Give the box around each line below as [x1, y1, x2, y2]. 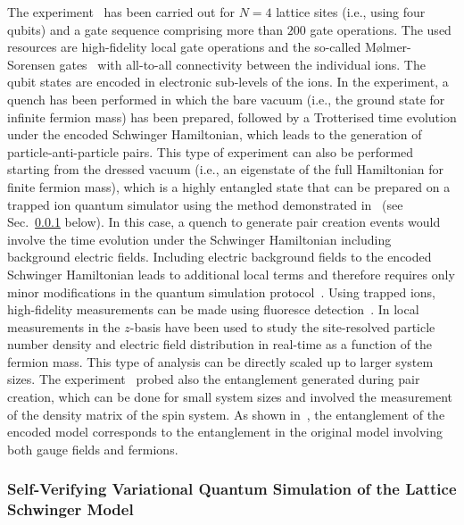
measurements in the [7, 317, 120, 336]
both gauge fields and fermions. [7, 439, 178, 458]
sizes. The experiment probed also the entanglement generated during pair [7, 370, 420, 388]
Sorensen [7, 54, 55, 73]
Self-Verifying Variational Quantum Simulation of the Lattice [7, 478, 457, 500]
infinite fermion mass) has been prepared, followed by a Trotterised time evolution [7, 107, 457, 126]
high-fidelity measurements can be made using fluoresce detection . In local [7, 300, 419, 319]
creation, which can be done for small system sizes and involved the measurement [7, 387, 453, 406]
